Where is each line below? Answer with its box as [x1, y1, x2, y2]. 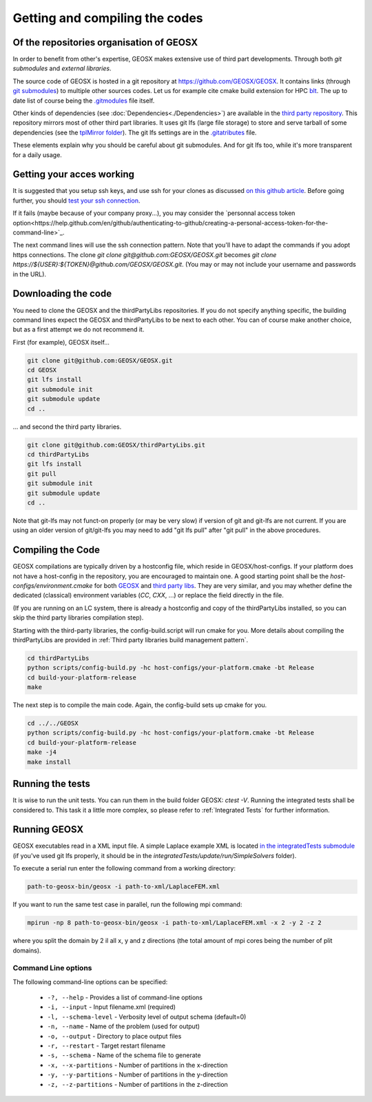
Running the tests [12, 778, 91, 790]
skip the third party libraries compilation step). [12, 613, 144, 622]
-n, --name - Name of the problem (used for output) [47, 1022, 200, 1030]
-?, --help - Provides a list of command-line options [47, 993, 203, 1002]
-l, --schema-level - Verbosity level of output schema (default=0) [47, 1012, 247, 1021]
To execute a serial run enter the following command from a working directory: [12, 864, 236, 873]
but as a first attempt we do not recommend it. [12, 325, 145, 334]
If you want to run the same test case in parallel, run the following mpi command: [12, 900, 242, 909]
